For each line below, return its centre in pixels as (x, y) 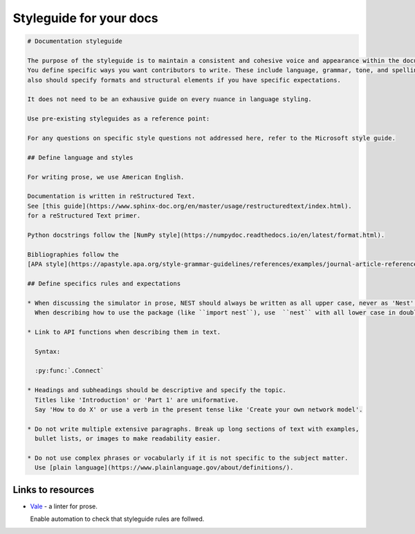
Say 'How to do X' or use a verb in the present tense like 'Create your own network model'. (199, 409)
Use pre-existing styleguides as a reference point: (119, 119)
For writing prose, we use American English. (106, 177)
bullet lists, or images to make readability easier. (128, 439)
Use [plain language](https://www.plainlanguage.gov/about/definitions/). (164, 468)
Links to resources (54, 489)
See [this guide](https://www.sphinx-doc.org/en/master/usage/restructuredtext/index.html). (190, 206)
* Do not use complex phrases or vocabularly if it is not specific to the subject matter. (188, 458)
